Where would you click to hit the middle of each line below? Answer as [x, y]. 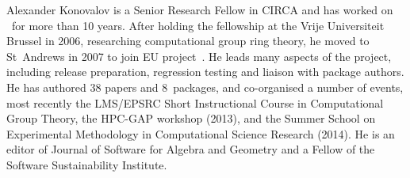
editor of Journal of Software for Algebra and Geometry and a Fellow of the [191, 149]
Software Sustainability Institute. [87, 164]
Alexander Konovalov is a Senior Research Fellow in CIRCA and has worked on [200, 9]
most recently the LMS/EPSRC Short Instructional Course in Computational [195, 102]
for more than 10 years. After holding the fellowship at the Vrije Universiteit [198, 25]
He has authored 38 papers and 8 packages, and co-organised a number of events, [205, 87]
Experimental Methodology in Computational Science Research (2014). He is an [201, 133]
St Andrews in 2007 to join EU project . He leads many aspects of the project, [199, 56]
